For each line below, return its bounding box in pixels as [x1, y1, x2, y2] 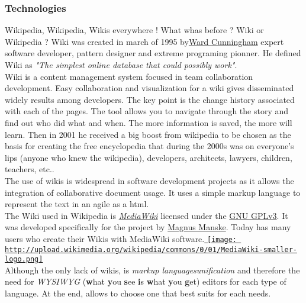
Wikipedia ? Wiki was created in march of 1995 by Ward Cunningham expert [5, 35, 284, 47]
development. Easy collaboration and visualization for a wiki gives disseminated [5, 82, 294, 94]
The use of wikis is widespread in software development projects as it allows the [5, 174, 294, 186]
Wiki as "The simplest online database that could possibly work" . [5, 59, 237, 70]
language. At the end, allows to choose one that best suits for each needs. [5, 287, 271, 299]
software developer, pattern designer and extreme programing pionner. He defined [5, 47, 301, 59]
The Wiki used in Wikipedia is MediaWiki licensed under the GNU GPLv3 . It [5, 209, 288, 221]
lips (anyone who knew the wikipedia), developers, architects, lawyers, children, [5, 151, 292, 163]
